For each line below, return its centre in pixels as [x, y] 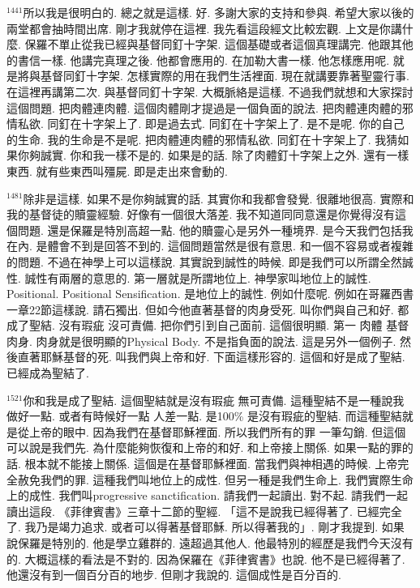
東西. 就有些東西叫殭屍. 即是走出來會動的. [117, 170]
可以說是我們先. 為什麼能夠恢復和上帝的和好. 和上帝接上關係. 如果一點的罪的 [210, 447]
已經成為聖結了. [48, 373]
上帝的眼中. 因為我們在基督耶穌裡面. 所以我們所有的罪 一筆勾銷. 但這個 [217, 431]
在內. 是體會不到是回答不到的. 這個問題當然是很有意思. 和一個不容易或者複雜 [210, 246]
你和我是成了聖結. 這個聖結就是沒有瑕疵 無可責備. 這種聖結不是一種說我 [214, 400]
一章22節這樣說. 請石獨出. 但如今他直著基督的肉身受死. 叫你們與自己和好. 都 [208, 309]
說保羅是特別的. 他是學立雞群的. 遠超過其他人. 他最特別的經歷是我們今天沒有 [210, 543]
